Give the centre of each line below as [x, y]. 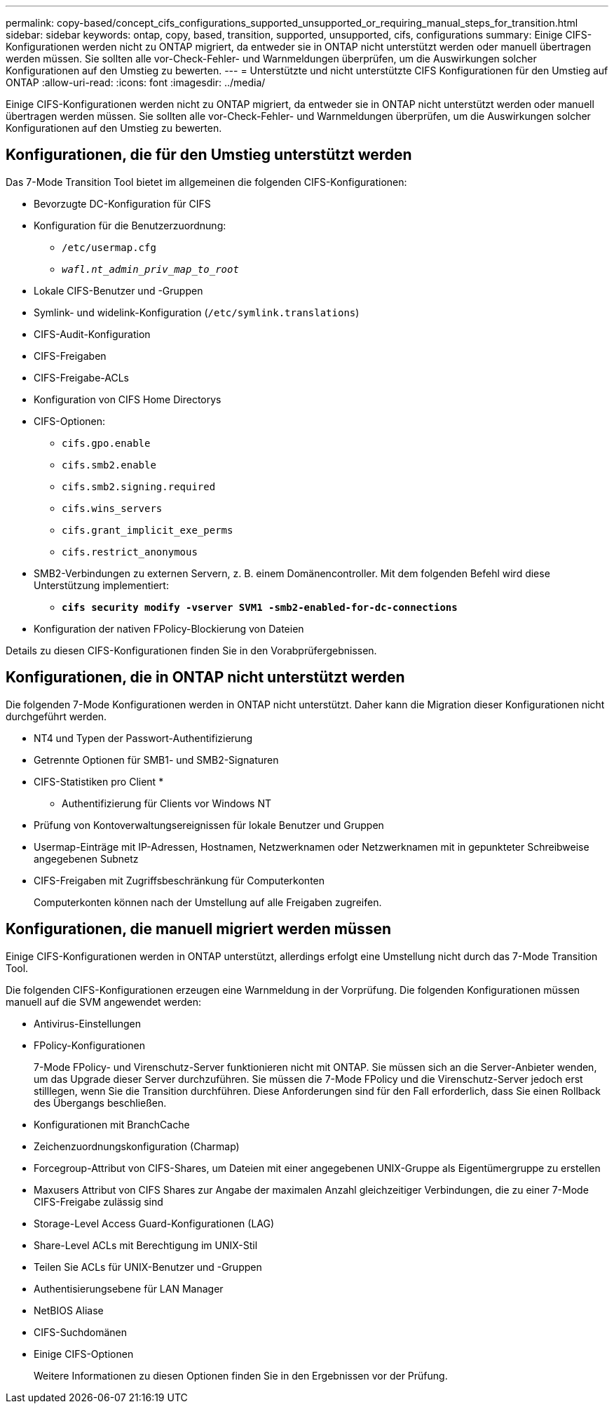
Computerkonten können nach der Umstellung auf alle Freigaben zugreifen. [208, 902]
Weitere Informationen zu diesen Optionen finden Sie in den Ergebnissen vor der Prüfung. [241, 1375]
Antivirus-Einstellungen [87, 1023]
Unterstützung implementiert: [101, 585]
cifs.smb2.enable [109, 465]
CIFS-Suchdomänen [81, 1332]
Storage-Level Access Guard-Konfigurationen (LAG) [154, 1223]
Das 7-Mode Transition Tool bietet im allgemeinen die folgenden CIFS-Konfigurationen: [206, 182]
